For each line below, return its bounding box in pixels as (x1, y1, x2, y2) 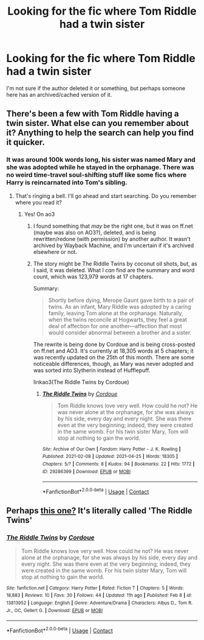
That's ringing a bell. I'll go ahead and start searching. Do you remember (15, 192, 197, 199)
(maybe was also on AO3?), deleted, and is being (33, 228, 156, 236)
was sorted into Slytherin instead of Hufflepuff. (33, 367, 151, 374)
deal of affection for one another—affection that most (48, 322, 182, 329)
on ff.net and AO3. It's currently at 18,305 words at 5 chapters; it (33, 347, 194, 354)
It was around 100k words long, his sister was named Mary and (6, 155, 195, 164)
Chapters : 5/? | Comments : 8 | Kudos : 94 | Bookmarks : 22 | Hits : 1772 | (42, 461, 195, 467)
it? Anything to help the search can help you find (6, 128, 194, 138)
